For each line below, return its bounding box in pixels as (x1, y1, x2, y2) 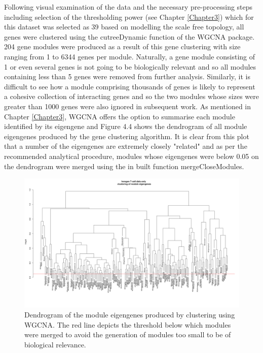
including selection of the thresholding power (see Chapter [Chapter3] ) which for (4, 11, 254, 22)
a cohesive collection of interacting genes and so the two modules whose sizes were (4, 91, 259, 102)
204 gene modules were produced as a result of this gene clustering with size (4, 41, 241, 52)
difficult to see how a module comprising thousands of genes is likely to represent (4, 81, 255, 91)
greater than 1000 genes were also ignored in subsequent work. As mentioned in (4, 101, 251, 111)
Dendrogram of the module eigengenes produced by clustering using (24, 309, 235, 319)
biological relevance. (24, 339, 86, 349)
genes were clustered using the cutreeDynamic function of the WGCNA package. (4, 31, 255, 42)
